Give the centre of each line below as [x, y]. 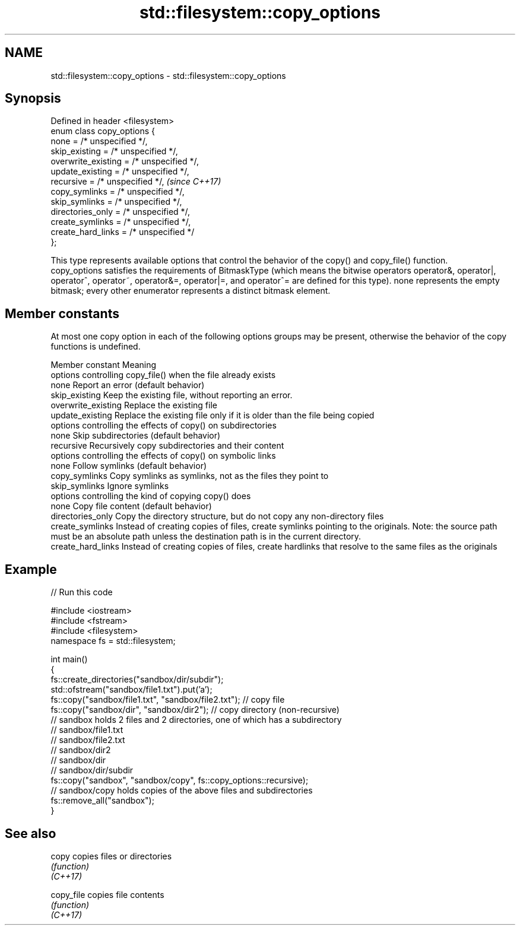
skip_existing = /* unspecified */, [114, 151]
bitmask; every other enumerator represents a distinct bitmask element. [191, 291]
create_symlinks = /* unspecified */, [121, 222]
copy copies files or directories [111, 856]
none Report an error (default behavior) [128, 385]
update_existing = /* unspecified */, [120, 172]
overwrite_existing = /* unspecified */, [125, 161]
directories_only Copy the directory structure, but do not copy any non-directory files [217, 516]
